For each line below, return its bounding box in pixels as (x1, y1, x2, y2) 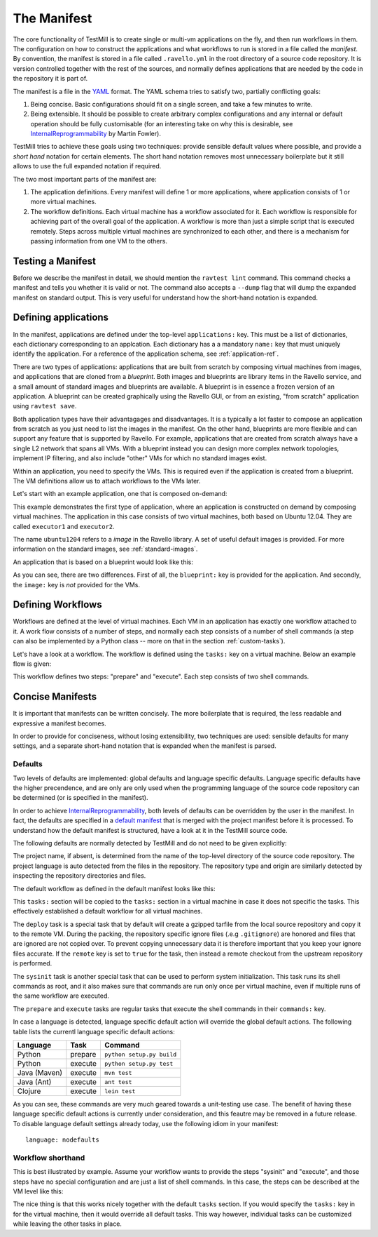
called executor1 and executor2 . (13, 522, 115, 530)
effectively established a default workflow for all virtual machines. (13, 907, 203, 916)
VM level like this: (13, 1187, 64, 1196)
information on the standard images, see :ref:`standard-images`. (13, 544, 198, 554)
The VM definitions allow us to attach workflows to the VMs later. (13, 477, 201, 486)
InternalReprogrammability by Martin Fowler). (30, 130, 161, 138)
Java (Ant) (17, 1077, 52, 1087)
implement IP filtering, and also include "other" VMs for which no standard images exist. (13, 454, 267, 462)
